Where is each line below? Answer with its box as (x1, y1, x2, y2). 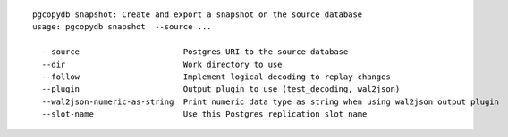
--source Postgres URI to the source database (41, 47, 349, 57)
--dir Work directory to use (41, 59, 283, 69)
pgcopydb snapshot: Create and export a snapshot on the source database (32, 10, 363, 20)
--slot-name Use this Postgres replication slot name (41, 109, 368, 119)
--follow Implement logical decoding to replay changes (41, 71, 391, 82)
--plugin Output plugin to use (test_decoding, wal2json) (41, 85, 401, 94)
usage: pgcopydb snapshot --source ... (32, 22, 212, 32)
